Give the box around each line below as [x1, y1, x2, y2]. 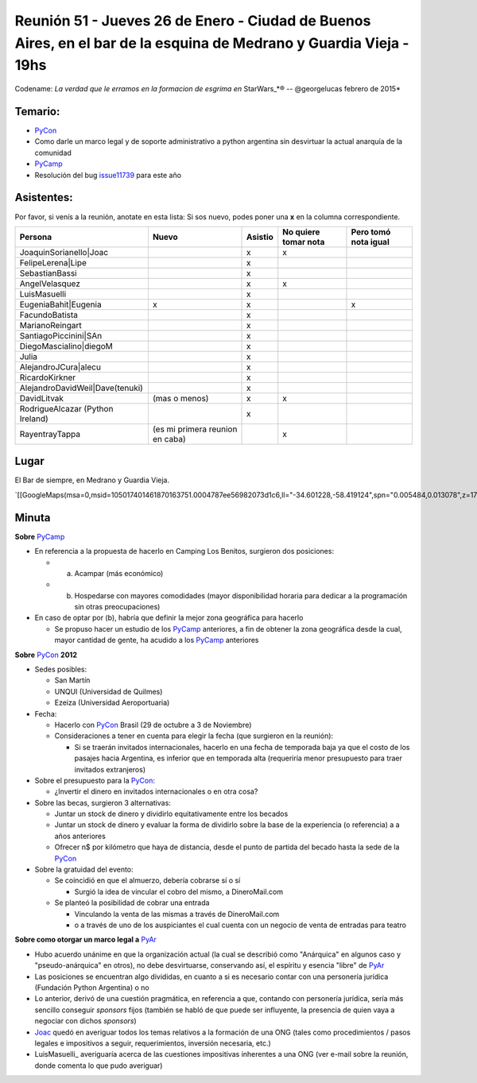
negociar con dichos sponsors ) [34, 1016, 137, 1026]
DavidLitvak [19, 393, 64, 404]
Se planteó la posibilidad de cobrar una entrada [54, 898, 210, 907]
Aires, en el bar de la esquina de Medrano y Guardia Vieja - [14, 34, 409, 52]
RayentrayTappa [19, 428, 81, 439]
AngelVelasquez [19, 278, 81, 289]
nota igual [351, 236, 390, 247]
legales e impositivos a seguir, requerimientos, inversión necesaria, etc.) [34, 1038, 272, 1048]
